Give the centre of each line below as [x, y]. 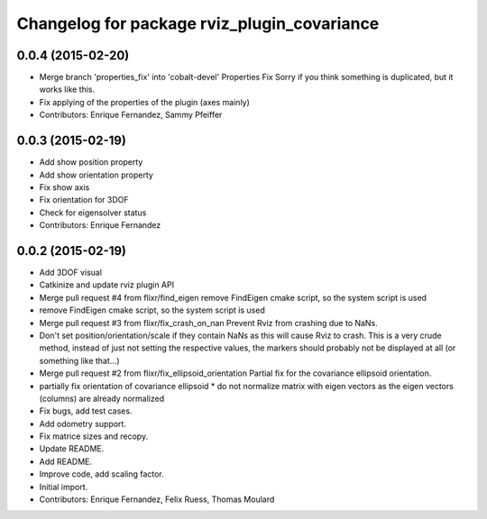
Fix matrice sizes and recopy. [94, 436]
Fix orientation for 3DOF [84, 200]
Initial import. [64, 487]
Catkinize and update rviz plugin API [107, 285]
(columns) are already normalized [102, 398]
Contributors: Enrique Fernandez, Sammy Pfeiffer [131, 115]
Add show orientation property [96, 175]
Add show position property [91, 162]
